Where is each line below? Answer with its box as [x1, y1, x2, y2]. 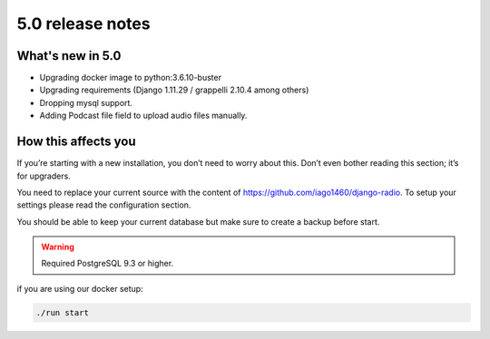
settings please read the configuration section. [16, 199, 191, 210]
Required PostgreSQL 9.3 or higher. [41, 258, 174, 269]
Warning [41, 241, 74, 253]
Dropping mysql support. [39, 97, 133, 108]
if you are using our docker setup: [16, 283, 144, 294]
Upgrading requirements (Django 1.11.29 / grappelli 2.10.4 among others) [39, 84, 309, 95]
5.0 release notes [16, 14, 151, 34]
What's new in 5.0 [16, 48, 122, 63]
